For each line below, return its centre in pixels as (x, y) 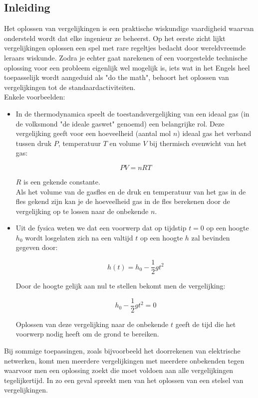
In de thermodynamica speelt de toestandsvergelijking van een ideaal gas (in (132, 113)
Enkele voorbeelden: (35, 97)
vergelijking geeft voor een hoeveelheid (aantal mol (93, 133)
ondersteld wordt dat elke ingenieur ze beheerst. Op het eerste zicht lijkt (115, 38)
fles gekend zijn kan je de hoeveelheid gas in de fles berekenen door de (123, 201)
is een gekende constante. (62, 181)
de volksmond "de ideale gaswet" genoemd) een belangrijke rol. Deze (120, 123)
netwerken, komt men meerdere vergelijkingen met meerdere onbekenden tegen (124, 360)
